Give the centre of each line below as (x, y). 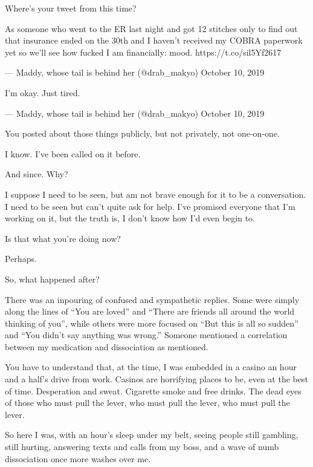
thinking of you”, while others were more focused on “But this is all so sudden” (152, 323)
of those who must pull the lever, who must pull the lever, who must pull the (147, 403)
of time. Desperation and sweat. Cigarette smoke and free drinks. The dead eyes (153, 390)
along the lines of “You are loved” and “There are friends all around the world (150, 311)
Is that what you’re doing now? (63, 238)
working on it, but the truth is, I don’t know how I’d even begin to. (130, 218)
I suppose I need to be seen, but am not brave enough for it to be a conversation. (156, 194)
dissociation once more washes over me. (78, 458)
